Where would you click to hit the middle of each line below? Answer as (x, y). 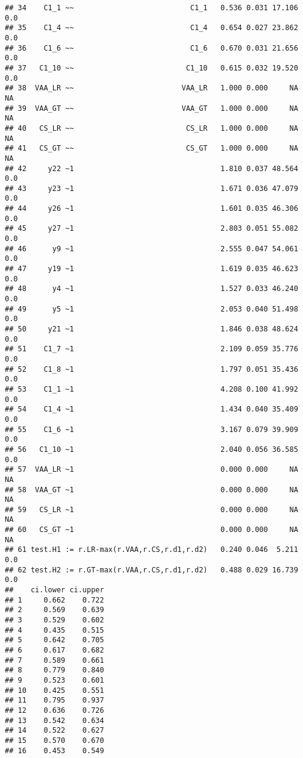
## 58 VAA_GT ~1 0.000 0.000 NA (151, 490)
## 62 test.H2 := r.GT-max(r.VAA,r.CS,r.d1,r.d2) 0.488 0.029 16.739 (151, 570)
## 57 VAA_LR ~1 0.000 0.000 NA (151, 470)
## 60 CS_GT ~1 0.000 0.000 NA (151, 530)
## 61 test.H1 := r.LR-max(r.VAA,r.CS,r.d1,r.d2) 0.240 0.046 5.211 (151, 550)
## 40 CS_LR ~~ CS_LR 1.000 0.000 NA (151, 128)
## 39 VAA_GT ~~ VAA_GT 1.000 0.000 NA (151, 108)
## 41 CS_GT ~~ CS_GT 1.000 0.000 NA (151, 149)
